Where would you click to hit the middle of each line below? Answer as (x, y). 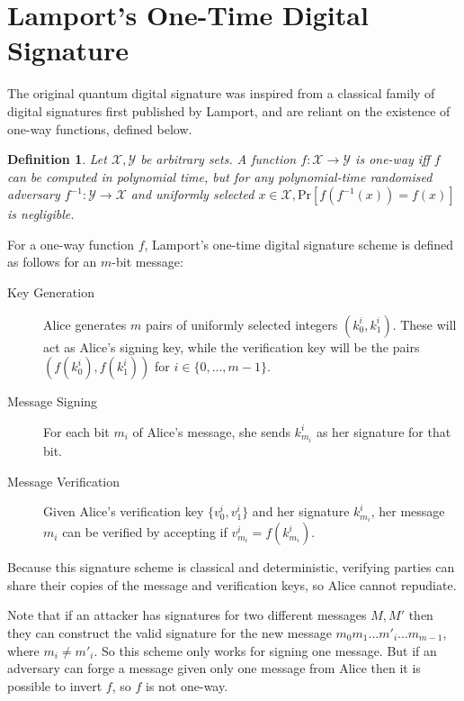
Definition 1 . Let (57, 159)
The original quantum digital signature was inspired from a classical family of (221, 93)
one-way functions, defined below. (100, 128)
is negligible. (41, 214)
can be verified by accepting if (145, 532)
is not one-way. (187, 685)
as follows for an (52, 262)
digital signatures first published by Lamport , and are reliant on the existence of (229, 110)
